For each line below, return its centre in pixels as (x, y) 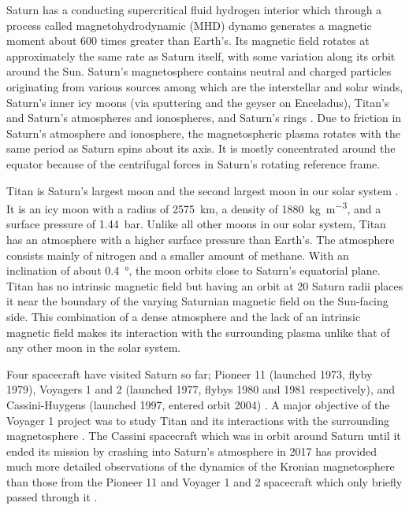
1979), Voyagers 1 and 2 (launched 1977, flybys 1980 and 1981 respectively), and (201, 389)
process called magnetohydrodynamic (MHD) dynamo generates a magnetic (189, 25)
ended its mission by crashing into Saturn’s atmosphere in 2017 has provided (192, 451)
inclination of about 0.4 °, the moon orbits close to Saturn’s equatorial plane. (193, 270)
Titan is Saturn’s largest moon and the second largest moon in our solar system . (203, 190)
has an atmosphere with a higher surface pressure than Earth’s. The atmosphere (201, 239)
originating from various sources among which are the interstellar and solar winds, (205, 86)
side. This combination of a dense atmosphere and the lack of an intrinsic (184, 316)
